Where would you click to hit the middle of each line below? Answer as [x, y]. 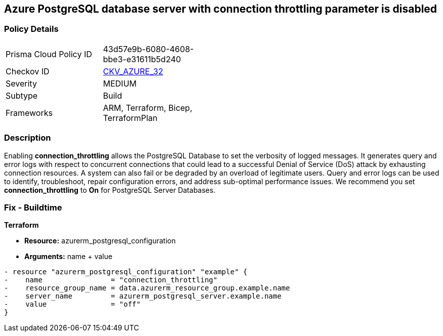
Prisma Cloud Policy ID [49, 54]
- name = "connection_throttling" [111, 280]
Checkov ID [28, 71]
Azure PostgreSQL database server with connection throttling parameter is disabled [221, 9]
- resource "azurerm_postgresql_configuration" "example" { [126, 272]
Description [28, 138]
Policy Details [31, 29]
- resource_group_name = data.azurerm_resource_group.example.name [147, 288]
